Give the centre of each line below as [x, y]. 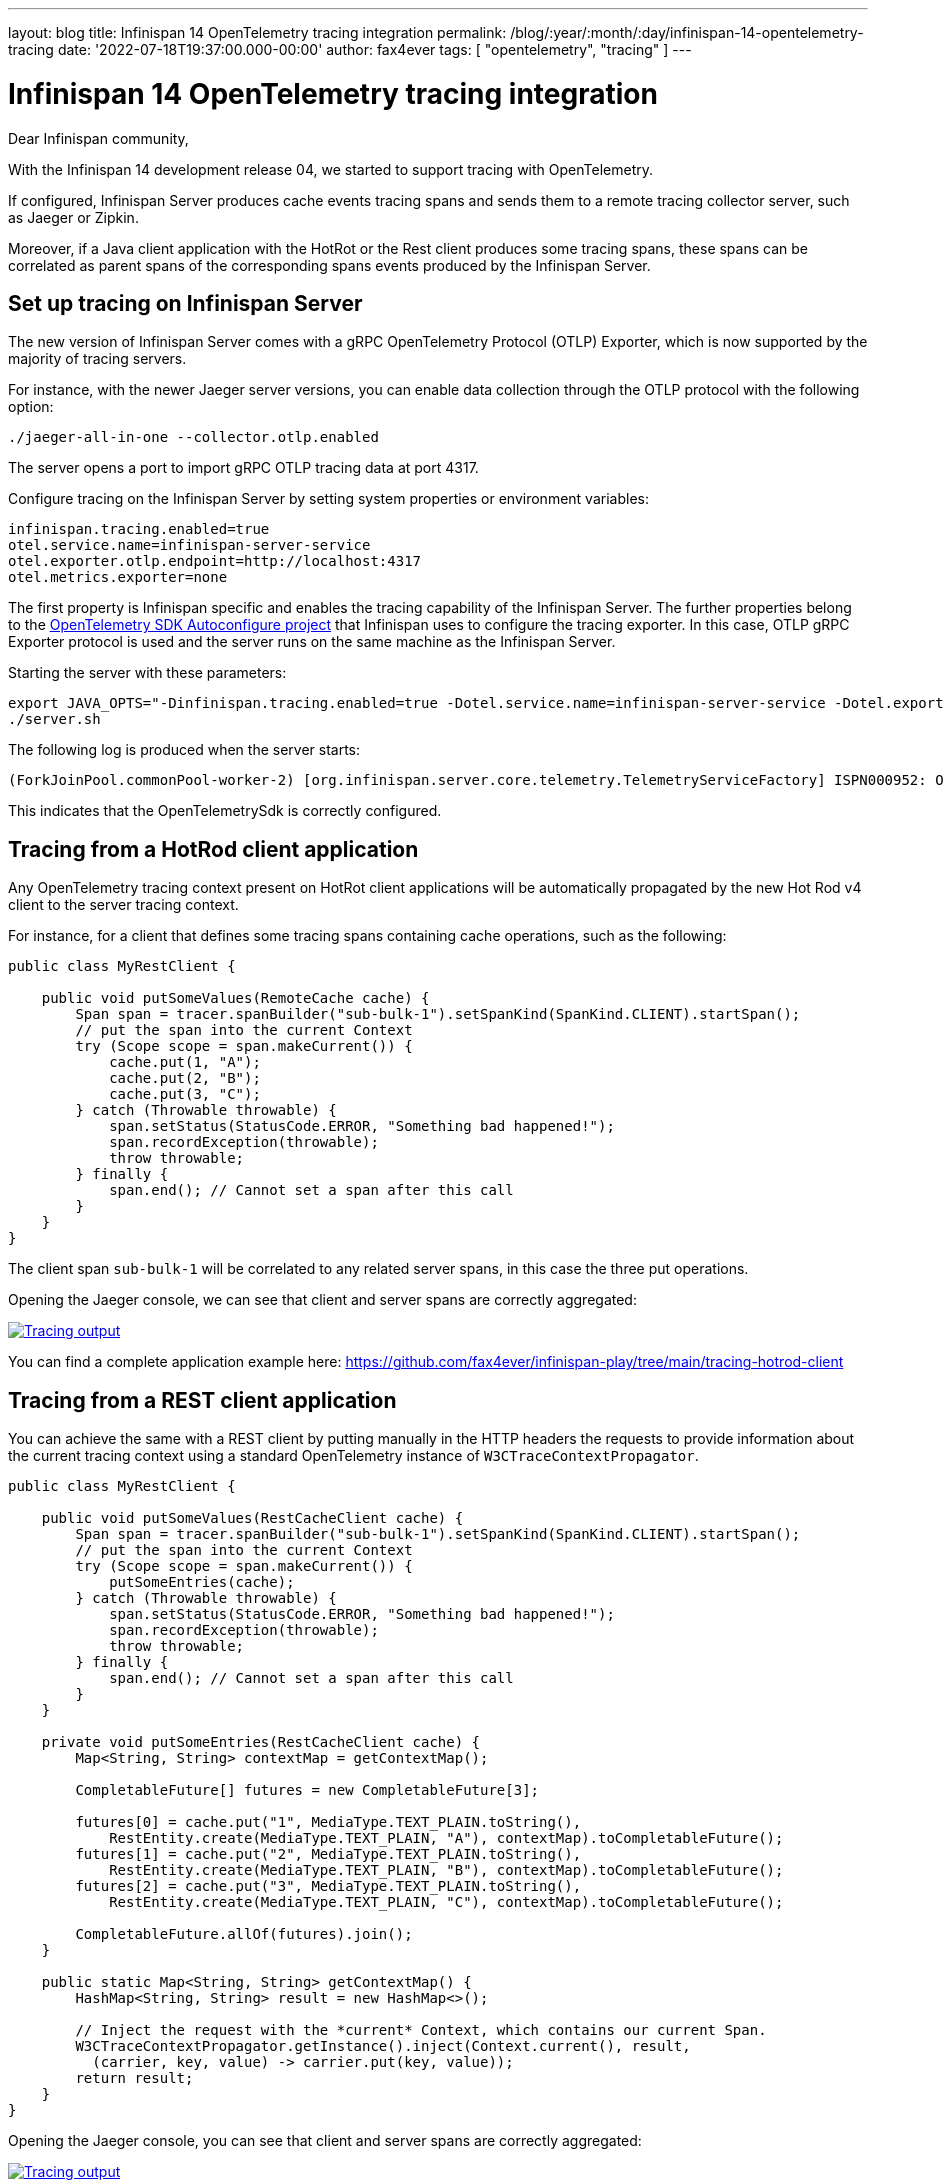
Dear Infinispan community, [98, 138]
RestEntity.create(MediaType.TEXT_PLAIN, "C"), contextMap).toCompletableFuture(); [446, 1902]
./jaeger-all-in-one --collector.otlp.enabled [193, 437]
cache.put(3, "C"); [185, 1094]
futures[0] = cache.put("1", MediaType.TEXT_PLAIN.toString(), [328, 1822]
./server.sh [54, 719]
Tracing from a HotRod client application [213, 849]
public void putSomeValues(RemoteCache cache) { [235, 998]
